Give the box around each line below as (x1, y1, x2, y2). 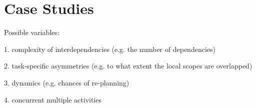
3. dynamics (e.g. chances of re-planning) (4, 77, 129, 87)
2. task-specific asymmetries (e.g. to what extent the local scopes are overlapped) (4, 60, 252, 71)
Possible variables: (4, 27, 59, 37)
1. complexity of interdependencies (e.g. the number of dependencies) (4, 43, 215, 54)
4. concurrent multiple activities (4, 94, 101, 104)
